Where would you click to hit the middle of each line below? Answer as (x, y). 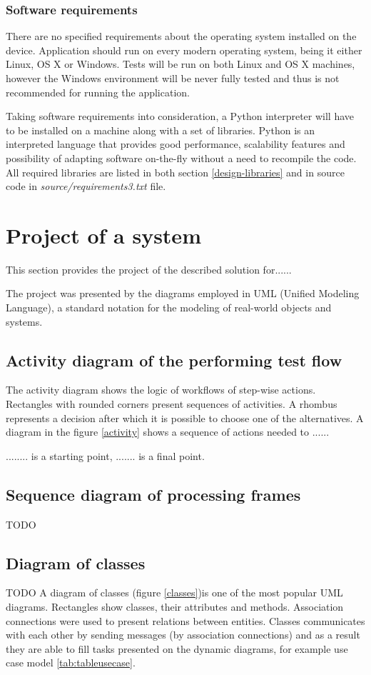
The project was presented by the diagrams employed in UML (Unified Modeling (183, 293)
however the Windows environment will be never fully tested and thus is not (173, 78)
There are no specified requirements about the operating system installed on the (181, 36)
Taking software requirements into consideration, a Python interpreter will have (180, 116)
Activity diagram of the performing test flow (174, 360)
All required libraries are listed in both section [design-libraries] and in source (175, 172)
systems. (24, 321)
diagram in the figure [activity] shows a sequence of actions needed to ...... (168, 432)
